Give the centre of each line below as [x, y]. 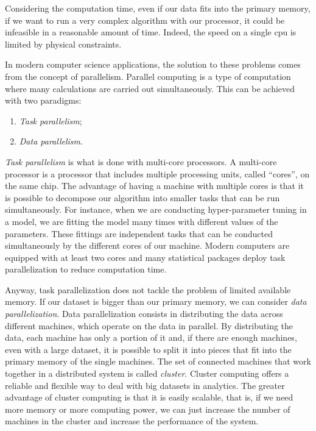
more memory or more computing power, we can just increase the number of [148, 409]
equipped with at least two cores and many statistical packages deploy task [145, 257]
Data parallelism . [51, 141]
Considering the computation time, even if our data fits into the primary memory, [158, 8]
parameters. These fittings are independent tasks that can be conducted [139, 233]
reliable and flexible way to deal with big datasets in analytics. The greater [145, 385]
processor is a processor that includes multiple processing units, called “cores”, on [157, 173]
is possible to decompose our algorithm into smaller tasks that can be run [142, 197]
